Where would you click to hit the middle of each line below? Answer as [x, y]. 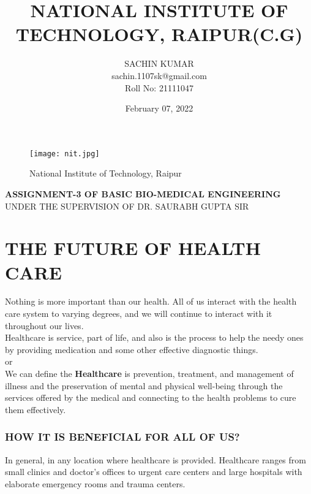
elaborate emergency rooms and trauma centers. [95, 483]
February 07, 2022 [159, 108]
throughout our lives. [44, 325]
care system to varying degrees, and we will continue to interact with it [139, 313]
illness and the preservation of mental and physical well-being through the [144, 385]
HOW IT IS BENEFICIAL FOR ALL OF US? [122, 437]
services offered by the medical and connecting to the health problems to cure [151, 397]
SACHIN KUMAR [159, 63]
